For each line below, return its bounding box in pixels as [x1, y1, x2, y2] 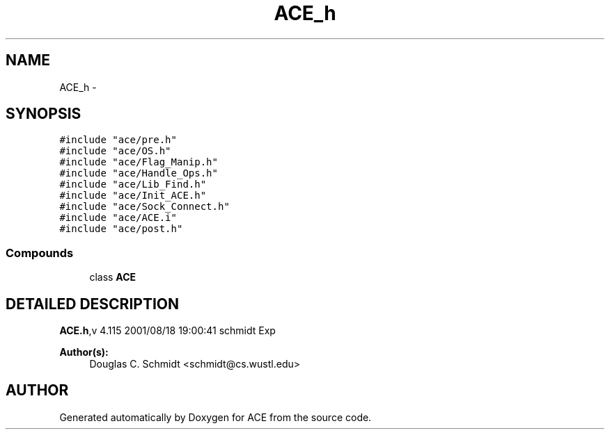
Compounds [6, 245, 74, 260]
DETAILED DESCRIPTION [6, 295, 180, 313]
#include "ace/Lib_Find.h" [59, 179, 207, 190]
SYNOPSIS [6, 105, 81, 123]
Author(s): [59, 346, 109, 359]
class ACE [89, 271, 136, 284]
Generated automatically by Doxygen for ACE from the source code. [59, 411, 372, 423]
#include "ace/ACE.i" [59, 212, 177, 224]
